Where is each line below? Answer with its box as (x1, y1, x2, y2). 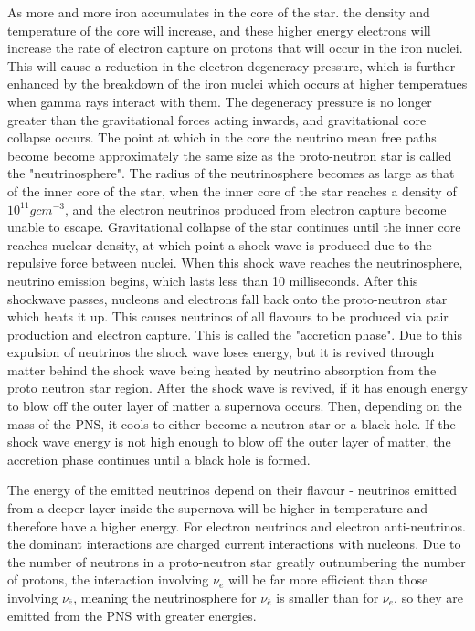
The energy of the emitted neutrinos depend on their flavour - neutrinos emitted (7, 480, 457, 500)
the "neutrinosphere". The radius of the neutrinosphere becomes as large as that (7, 163, 455, 183)
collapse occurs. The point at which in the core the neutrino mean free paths (7, 128, 437, 147)
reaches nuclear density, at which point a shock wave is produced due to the (7, 235, 432, 254)
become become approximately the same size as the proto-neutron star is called (7, 145, 452, 164)
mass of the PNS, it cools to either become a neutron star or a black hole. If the (7, 414, 456, 433)
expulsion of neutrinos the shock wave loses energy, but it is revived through (7, 342, 435, 362)
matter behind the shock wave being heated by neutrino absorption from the (7, 360, 437, 379)
